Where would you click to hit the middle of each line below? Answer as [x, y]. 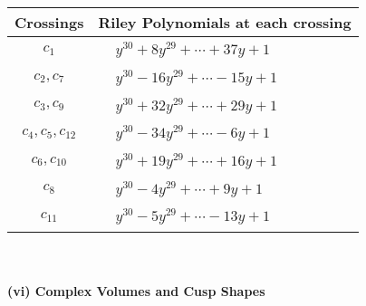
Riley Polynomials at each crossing [225, 22]
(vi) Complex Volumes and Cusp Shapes [136, 290]
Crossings [49, 22]
